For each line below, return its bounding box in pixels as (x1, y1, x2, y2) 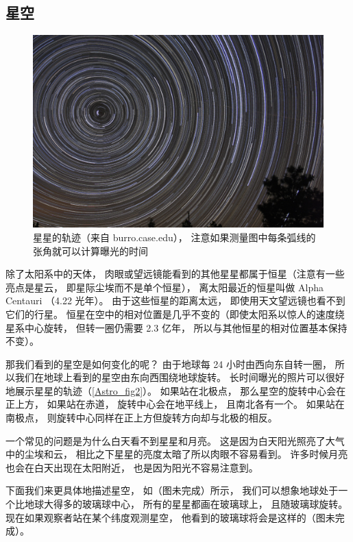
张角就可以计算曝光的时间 (33, 243, 148, 258)
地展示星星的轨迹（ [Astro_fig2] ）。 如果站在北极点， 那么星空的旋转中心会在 (5, 383, 346, 397)
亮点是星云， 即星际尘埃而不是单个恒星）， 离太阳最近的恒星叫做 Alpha (5, 280, 324, 294)
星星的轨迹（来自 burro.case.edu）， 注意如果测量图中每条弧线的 (33, 230, 316, 244)
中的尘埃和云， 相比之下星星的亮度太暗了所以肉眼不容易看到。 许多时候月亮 (5, 447, 348, 461)
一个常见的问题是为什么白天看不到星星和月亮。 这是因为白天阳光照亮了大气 (5, 433, 345, 447)
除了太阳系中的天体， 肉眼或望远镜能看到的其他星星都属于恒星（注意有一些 (5, 267, 345, 281)
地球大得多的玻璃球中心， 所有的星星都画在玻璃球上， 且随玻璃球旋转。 (24, 497, 348, 511)
